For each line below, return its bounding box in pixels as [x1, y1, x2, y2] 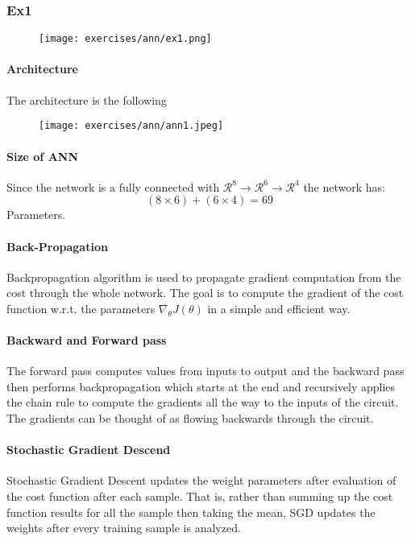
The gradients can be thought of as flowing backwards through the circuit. [6, 410, 374, 427]
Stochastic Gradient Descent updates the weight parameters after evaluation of [6, 472, 396, 489]
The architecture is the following [6, 91, 167, 108]
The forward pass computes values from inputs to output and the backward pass [6, 362, 405, 379]
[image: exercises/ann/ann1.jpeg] [39, 120, 224, 132]
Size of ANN [6, 147, 78, 164]
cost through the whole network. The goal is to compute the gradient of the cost [6, 284, 404, 301]
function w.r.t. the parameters [6, 299, 156, 316]
